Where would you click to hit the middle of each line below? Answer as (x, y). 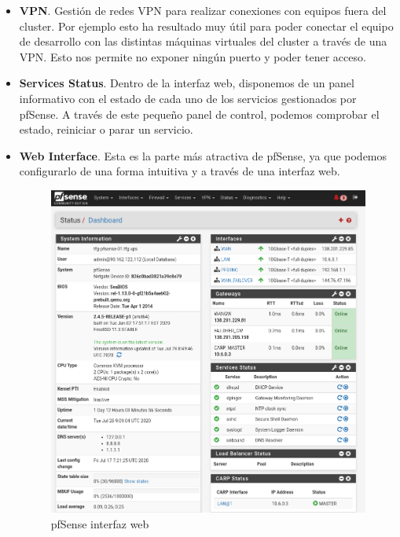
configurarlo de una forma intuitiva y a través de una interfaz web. (180, 171)
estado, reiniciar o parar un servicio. (106, 129)
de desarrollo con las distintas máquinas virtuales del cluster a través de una (203, 41)
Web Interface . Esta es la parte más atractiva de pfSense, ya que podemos (203, 155)
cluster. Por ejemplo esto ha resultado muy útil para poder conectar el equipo (206, 26)
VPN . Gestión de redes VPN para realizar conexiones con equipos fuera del (203, 10)
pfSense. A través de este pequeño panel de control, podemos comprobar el (199, 114)
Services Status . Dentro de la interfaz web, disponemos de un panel (187, 83)
